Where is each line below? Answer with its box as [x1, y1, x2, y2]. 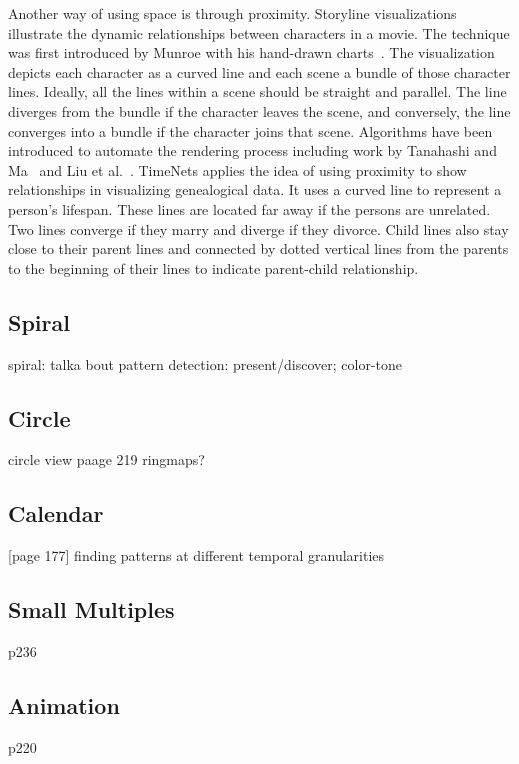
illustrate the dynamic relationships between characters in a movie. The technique [8, 22, 510, 43]
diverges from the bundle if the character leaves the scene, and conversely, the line [8, 100, 511, 121]
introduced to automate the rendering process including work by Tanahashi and [8, 140, 497, 161]
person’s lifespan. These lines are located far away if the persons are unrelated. [8, 198, 491, 219]
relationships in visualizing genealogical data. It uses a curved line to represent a [8, 179, 502, 200]
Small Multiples [8, 594, 175, 625]
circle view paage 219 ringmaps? [8, 449, 205, 470]
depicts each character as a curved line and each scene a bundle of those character [8, 61, 511, 82]
